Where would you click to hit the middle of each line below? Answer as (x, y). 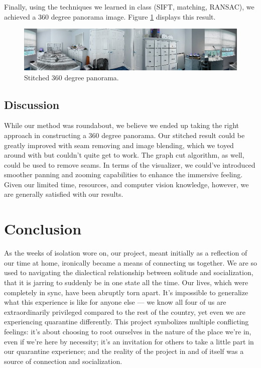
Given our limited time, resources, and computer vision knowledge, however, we (126, 184)
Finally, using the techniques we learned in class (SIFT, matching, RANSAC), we (129, 7)
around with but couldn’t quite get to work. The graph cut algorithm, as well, (124, 155)
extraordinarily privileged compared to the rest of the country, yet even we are (125, 312)
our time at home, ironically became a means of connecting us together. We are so (130, 262)
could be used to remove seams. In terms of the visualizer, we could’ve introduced (130, 164)
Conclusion (43, 229)
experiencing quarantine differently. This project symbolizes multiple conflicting (126, 322)
